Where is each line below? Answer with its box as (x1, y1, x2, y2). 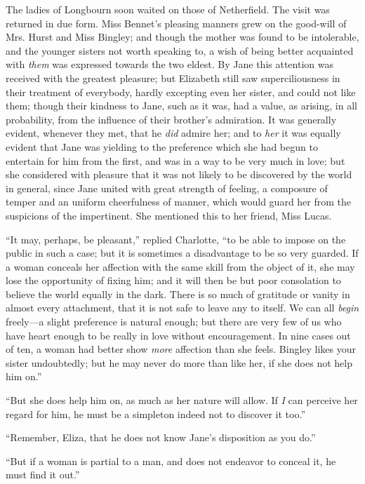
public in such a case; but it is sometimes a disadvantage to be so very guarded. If (6, 246, 359, 260)
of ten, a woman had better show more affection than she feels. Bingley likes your (6, 342, 357, 356)
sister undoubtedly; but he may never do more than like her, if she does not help (6, 355, 352, 370)
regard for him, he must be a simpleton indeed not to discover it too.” (6, 406, 305, 421)
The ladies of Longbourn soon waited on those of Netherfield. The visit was (6, 2, 330, 16)
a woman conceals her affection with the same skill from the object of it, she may (6, 259, 355, 274)
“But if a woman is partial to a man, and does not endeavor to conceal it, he (6, 453, 336, 468)
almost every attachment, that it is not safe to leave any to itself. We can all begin (6, 300, 359, 315)
